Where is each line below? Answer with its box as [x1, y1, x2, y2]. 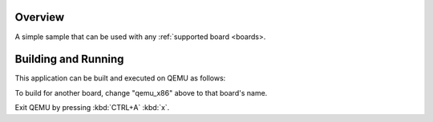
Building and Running [14, 53, 124, 66]
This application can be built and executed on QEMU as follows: [14, 73, 226, 83]
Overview [14, 10, 65, 24]
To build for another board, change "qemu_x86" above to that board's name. [14, 88, 268, 97]
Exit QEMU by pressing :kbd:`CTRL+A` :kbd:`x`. [14, 103, 170, 112]
